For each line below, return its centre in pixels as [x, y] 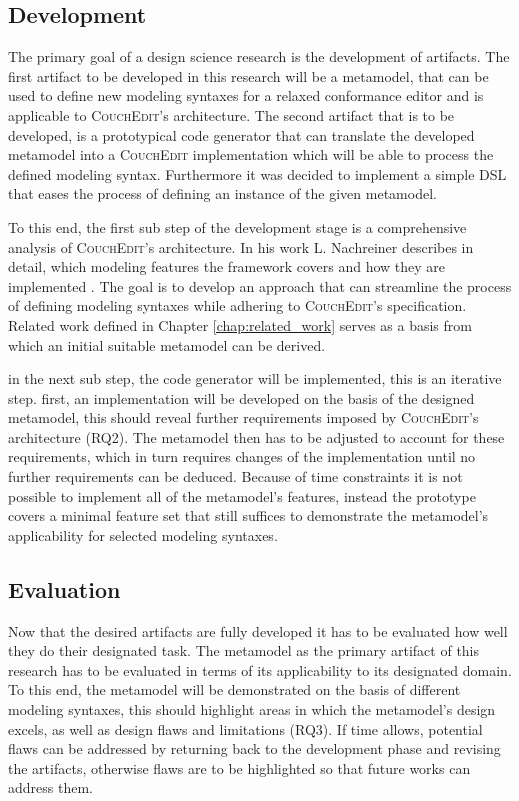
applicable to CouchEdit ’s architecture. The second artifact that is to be [231, 114]
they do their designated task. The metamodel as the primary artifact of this [244, 650]
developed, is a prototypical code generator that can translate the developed [241, 134]
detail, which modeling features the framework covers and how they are [227, 266]
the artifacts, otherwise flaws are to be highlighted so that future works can [239, 767]
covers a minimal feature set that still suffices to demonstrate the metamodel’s [248, 515]
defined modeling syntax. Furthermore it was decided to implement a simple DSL [257, 173]
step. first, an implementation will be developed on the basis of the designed [241, 397]
